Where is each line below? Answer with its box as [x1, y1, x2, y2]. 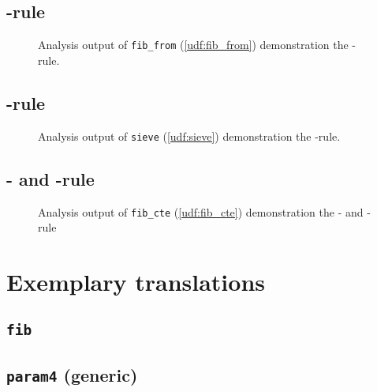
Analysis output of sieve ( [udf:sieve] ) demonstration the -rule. [38, 127, 341, 144]
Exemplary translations [6, 265, 265, 297]
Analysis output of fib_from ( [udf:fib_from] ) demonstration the [38, 36, 349, 53]
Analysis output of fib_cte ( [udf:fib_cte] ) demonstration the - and [38, 203, 364, 220]
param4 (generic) [6, 362, 138, 386]
